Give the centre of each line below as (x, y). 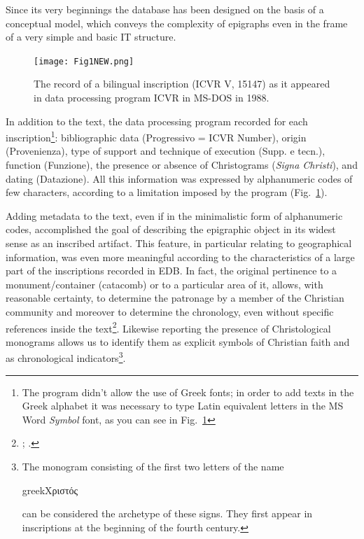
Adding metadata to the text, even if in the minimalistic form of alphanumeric (174, 215)
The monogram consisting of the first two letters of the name (153, 467)
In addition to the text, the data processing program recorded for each (157, 121)
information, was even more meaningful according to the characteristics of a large (180, 257)
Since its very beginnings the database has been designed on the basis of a (165, 9)
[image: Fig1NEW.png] (84, 61)
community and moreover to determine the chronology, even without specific (170, 311)
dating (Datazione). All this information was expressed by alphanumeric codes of (179, 178)
